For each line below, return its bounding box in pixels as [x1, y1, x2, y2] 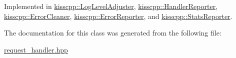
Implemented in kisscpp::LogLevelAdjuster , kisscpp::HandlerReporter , [4, 1, 218, 11]
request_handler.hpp [4, 44, 68, 54]
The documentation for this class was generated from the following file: [4, 27, 221, 38]
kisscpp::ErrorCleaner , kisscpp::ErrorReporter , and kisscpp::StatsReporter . [4, 10, 232, 21]
